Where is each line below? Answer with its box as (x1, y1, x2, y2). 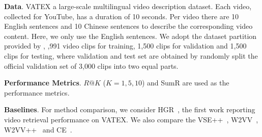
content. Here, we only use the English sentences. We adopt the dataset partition (4, 30, 257, 41)
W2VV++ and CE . (4, 124, 72, 134)
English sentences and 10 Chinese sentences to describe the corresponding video (4, 21, 253, 31)
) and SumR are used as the (141, 77, 229, 88)
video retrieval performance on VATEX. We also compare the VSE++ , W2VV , (4, 114, 258, 124)
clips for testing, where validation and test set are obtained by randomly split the (4, 50, 258, 61)
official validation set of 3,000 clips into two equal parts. (4, 60, 179, 71)
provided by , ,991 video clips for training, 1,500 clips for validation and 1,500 (4, 40, 247, 51)
